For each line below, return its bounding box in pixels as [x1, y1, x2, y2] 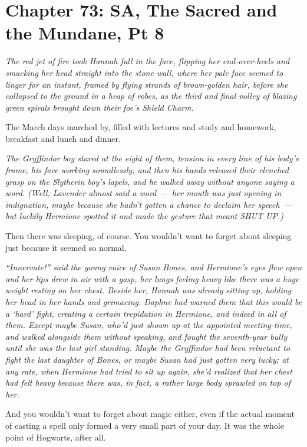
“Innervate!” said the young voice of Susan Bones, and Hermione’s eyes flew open [5, 261, 302, 273]
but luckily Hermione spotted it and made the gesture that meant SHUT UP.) [5, 210, 283, 222]
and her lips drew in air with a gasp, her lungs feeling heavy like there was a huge [5, 272, 299, 284]
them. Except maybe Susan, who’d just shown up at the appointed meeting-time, [5, 319, 292, 331]
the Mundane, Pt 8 [5, 21, 164, 45]
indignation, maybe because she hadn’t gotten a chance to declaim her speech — [5, 198, 293, 210]
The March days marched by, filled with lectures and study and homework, [5, 121, 276, 133]
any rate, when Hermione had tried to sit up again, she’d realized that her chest [5, 365, 292, 377]
